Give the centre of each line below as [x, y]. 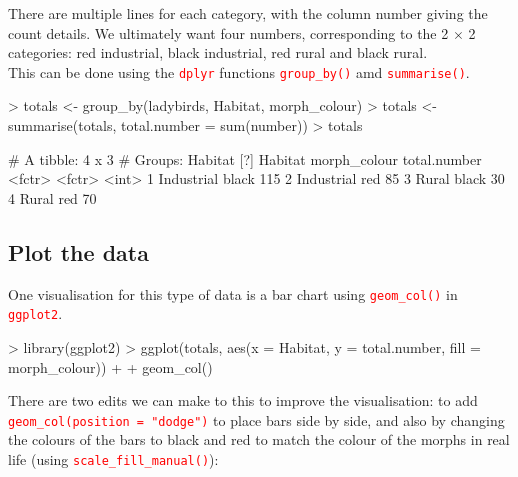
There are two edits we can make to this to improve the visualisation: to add [243, 400]
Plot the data [78, 251]
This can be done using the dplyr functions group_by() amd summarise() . [239, 71]
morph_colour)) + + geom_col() [110, 366]
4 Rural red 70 [52, 197]
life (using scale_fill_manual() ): [113, 458]
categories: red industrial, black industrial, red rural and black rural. [218, 52]
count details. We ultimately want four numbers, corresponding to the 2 [228, 32]
